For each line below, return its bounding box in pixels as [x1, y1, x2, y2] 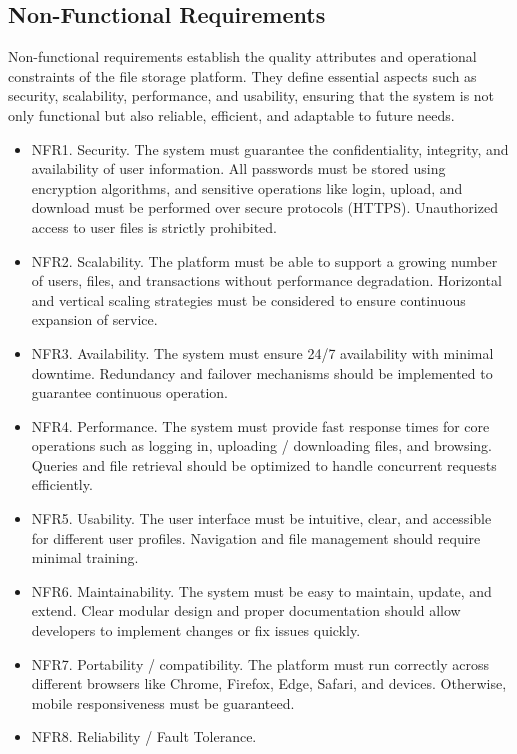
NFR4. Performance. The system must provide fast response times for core [31, 415, 490, 436]
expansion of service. [31, 309, 158, 330]
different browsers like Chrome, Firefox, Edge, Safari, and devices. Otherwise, [31, 673, 507, 694]
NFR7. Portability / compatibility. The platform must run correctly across [31, 653, 490, 674]
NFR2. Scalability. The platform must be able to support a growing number [31, 250, 498, 271]
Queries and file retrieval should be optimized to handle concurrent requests [31, 454, 497, 475]
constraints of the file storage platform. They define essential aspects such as [8, 65, 477, 86]
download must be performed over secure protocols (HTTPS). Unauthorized [31, 197, 498, 218]
